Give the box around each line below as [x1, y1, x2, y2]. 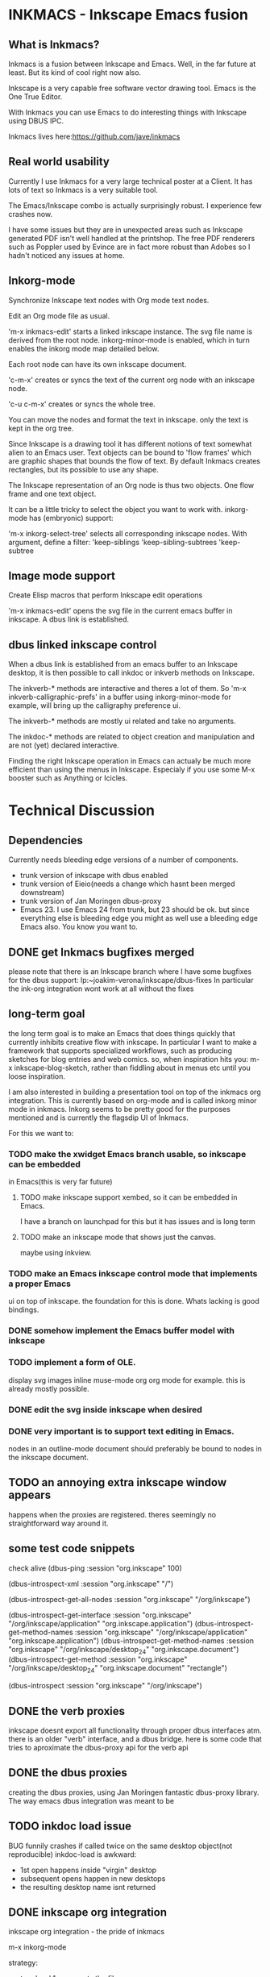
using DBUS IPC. [8, 116, 64, 126]
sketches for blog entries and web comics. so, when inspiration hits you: [8, 1054, 248, 1063]
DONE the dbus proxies [8, 1766, 127, 1779]
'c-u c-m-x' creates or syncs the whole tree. [8, 399, 156, 409]
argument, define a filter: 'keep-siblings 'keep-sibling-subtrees [8, 537, 218, 547]
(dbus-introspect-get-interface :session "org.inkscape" [8, 1610, 192, 1620]
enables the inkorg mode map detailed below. [8, 343, 160, 353]
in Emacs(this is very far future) [8, 1177, 113, 1187]
